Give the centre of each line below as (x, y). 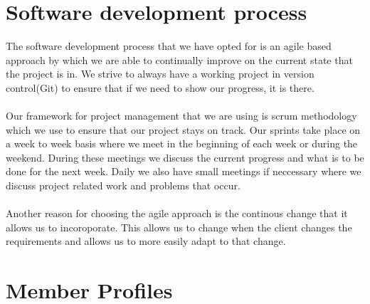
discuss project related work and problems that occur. (123, 185)
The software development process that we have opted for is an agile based (169, 46)
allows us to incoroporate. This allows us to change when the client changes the (179, 227)
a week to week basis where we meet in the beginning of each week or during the (182, 143)
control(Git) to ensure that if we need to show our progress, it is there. (160, 87)
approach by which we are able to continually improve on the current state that (179, 59)
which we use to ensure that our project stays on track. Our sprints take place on (183, 129)
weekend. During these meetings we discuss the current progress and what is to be (185, 157)
